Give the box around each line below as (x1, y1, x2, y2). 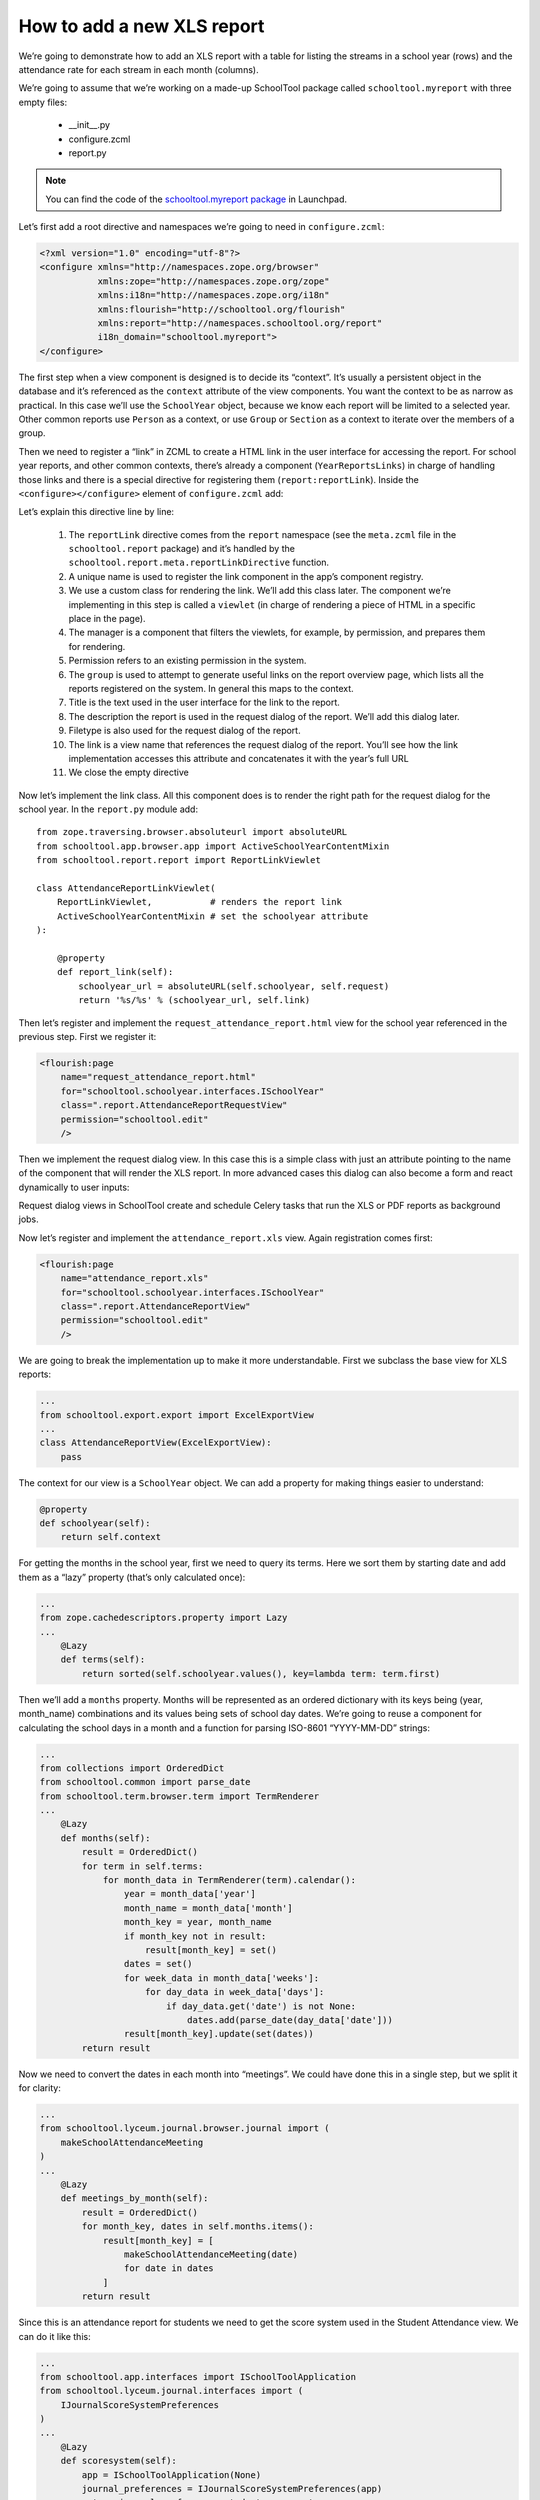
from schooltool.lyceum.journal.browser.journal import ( (39, 2123, 330, 2134)
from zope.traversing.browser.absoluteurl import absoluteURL (36, 826, 348, 838)
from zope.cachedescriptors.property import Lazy (39, 1612, 288, 1624)
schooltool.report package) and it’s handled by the (68, 543, 295, 555)
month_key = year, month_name (123, 1916, 272, 1928)
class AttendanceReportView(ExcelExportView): (39, 1437, 272, 1449)
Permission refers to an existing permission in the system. (68, 655, 307, 667)
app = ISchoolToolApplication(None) (81, 2469, 262, 2480)
